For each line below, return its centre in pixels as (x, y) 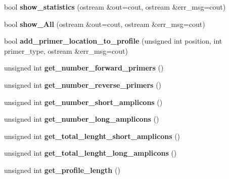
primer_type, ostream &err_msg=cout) (66, 50)
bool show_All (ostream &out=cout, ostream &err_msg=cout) (105, 24)
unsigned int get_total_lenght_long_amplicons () (90, 153)
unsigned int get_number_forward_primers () (84, 68)
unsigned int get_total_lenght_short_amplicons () (92, 136)
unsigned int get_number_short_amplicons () (83, 102)
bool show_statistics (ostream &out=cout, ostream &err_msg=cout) (115, 7)
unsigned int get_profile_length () (62, 170)
